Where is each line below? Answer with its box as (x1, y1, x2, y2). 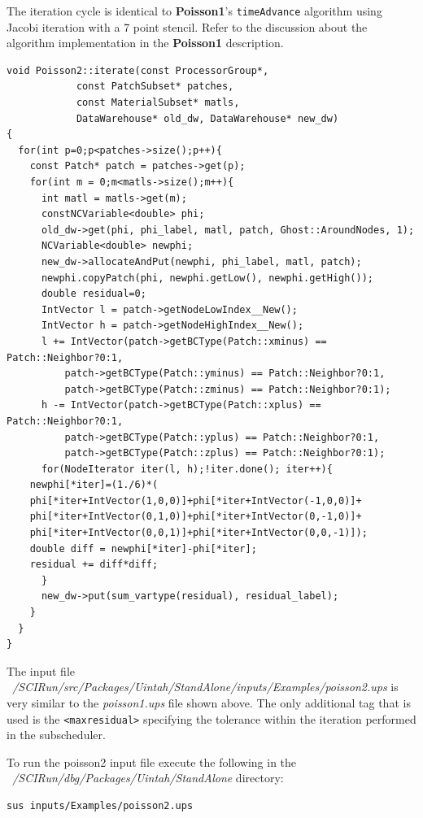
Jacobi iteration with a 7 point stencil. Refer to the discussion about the (7, 18, 368, 35)
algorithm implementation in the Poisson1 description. (7, 34, 284, 51)
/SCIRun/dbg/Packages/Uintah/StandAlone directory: (12, 769, 284, 786)
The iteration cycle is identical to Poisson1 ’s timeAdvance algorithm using (7, 2, 382, 19)
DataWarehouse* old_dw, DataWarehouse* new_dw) (76, 112, 339, 124)
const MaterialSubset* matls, (76, 97, 240, 109)
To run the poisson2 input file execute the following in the (7, 753, 297, 770)
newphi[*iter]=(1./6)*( (29, 479, 159, 491)
